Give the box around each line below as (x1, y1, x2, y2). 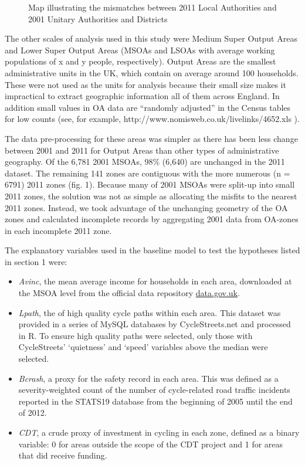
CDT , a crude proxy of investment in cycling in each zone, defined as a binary (18, 426, 300, 438)
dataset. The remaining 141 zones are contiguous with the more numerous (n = (5, 167, 290, 179)
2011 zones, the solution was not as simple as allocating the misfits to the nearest (5, 189, 297, 202)
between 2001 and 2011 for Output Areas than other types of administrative (5, 144, 279, 156)
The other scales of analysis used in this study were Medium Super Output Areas (5, 32, 297, 45)
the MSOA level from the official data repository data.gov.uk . (18, 287, 240, 299)
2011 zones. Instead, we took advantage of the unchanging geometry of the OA (5, 201, 288, 213)
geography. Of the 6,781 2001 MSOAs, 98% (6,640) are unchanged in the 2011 (5, 155, 285, 168)
